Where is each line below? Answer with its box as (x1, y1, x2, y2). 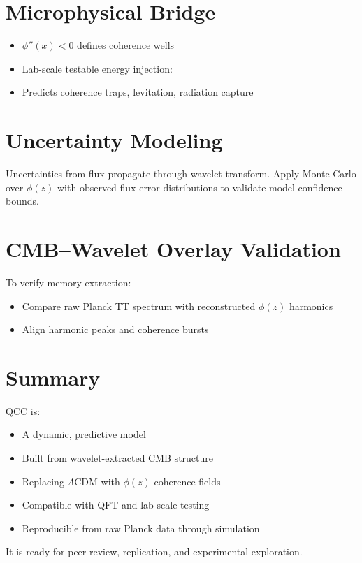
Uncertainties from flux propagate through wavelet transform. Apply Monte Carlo (6, 166, 356, 181)
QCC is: (6, 403, 41, 418)
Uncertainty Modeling (6, 126, 223, 154)
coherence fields (154, 474, 221, 488)
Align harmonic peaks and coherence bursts (22, 322, 209, 337)
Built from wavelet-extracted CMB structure (22, 451, 214, 465)
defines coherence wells (77, 38, 175, 52)
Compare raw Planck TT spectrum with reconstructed (22, 298, 256, 313)
